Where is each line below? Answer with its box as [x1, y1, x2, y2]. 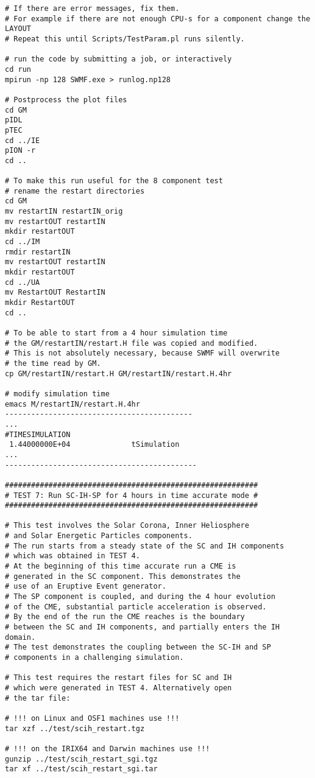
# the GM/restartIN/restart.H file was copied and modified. [5, 338, 258, 348]
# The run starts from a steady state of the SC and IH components [5, 541, 285, 550]
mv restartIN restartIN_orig [5, 207, 123, 216]
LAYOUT [5, 24, 31, 33]
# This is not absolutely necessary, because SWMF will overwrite [5, 349, 280, 358]
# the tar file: [5, 693, 71, 703]
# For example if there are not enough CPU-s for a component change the [5, 14, 311, 23]
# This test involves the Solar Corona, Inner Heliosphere [5, 521, 249, 530]
